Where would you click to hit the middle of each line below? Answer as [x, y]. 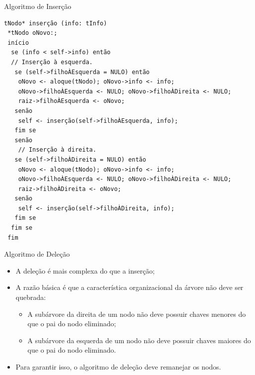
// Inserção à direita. [57, 150]
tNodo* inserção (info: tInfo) [56, 23]
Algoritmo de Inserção [38, 6]
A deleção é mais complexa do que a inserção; [85, 270]
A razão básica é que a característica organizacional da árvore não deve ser [129, 287]
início [18, 43]
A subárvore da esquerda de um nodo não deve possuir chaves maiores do [139, 340]
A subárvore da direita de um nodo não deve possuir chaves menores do [137, 314]
